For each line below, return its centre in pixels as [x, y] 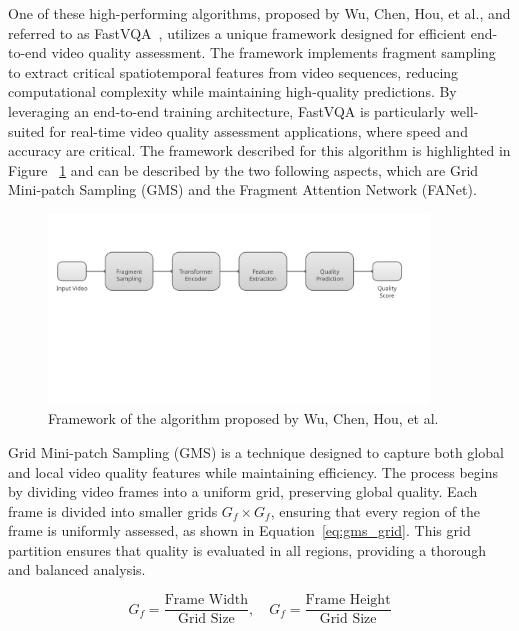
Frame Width [206, 600]
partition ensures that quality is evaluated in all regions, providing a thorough [247, 549]
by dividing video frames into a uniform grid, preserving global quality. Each [243, 491]
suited [26, 130]
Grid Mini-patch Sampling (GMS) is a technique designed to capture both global [256, 451]
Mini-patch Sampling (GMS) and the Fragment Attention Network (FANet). [242, 189]
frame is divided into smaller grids [113, 510]
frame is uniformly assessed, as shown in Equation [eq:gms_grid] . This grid [239, 530]
